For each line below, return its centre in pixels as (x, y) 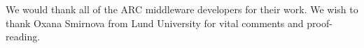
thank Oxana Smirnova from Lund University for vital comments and (155, 23)
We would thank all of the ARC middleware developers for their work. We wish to (182, 9)
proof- (320, 23)
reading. (23, 37)
